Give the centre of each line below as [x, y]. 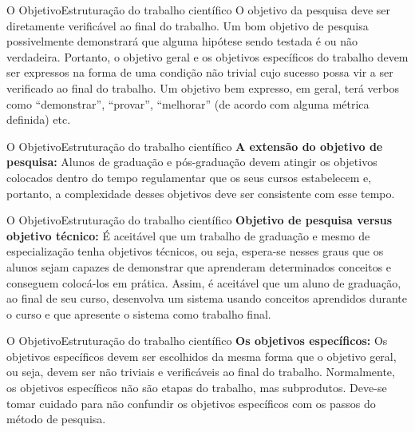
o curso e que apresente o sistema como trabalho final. [139, 313]
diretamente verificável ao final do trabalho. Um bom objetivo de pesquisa [188, 25]
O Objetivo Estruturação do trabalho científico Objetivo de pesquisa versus [200, 220]
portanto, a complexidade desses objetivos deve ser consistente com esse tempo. [201, 193]
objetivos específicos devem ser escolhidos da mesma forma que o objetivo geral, [202, 356]
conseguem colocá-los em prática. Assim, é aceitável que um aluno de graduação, [204, 282]
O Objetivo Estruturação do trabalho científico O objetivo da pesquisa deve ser [198, 10]
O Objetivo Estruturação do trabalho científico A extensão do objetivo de [195, 146]
